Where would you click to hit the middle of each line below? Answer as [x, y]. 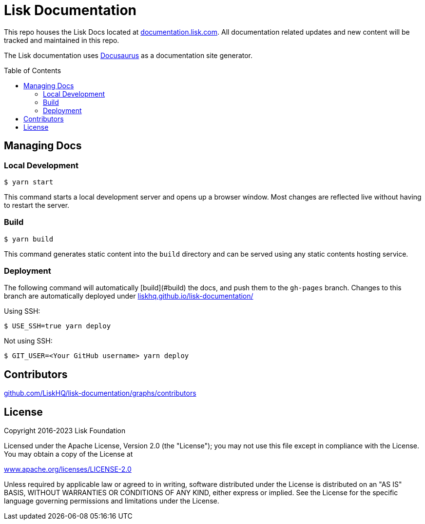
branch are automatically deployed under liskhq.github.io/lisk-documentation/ [129, 296]
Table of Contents [33, 70]
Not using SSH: [28, 341]
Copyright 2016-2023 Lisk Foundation [65, 431]
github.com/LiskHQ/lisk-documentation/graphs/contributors [100, 393]
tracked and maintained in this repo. [62, 40]
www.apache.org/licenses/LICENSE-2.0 [68, 469]
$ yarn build [29, 239]
